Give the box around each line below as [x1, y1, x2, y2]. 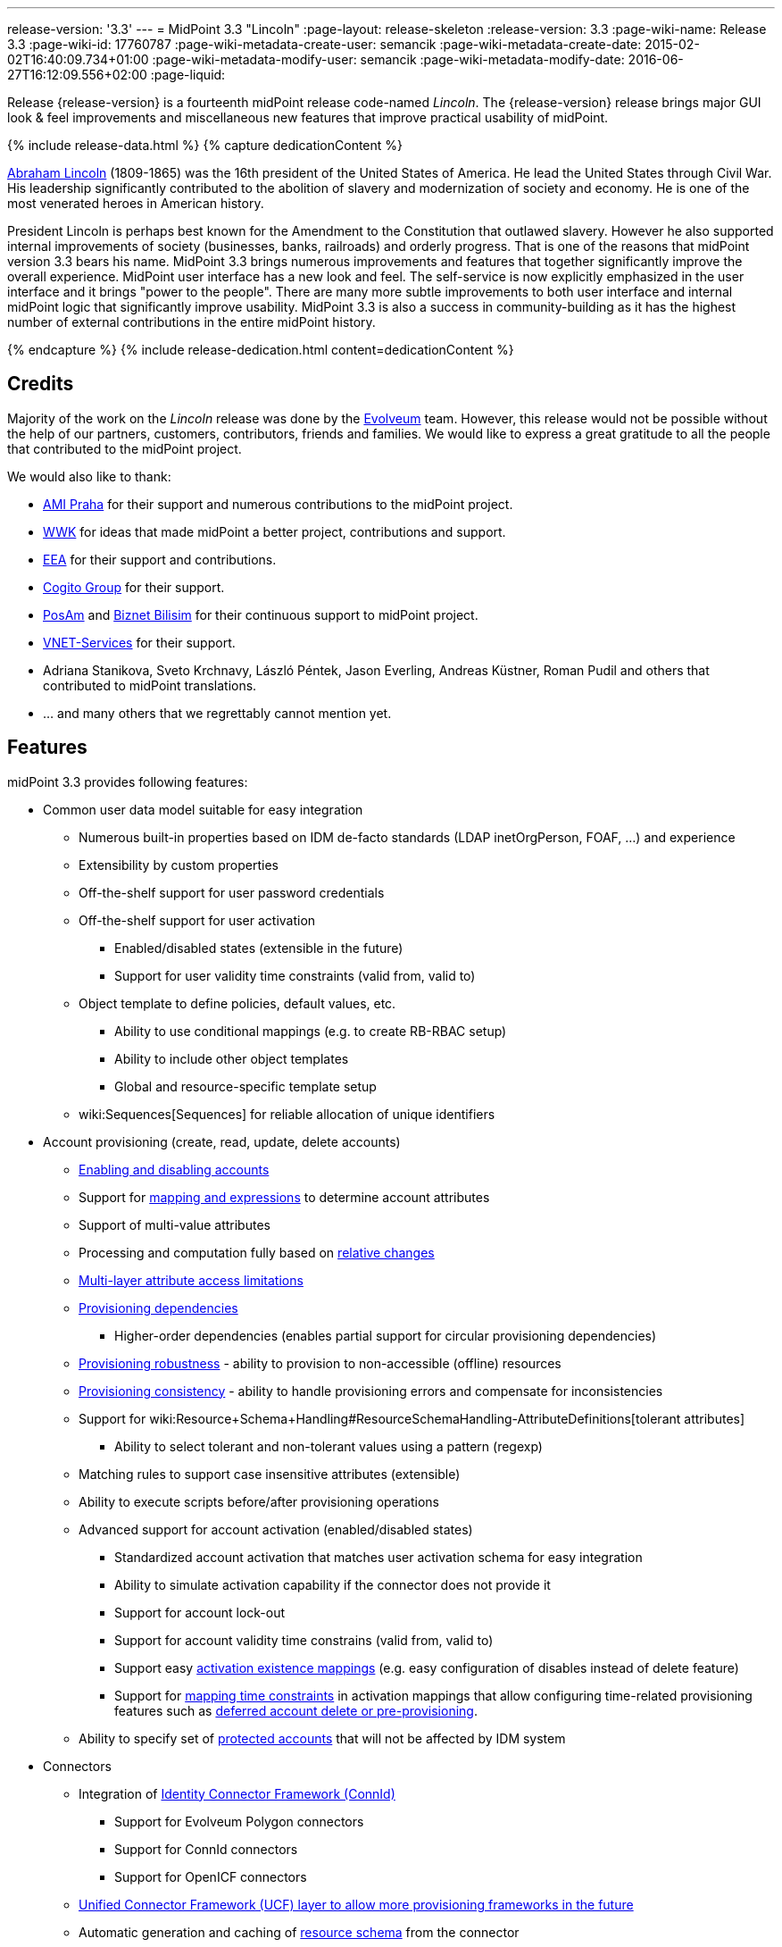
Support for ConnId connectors [114, 1841, 298, 1857]
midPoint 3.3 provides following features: [7, 773, 248, 790]
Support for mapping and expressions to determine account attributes [79, 1189, 490, 1205]
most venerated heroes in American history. [7, 196, 264, 211]
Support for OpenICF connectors [114, 1868, 307, 1884]
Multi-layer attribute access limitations [79, 1272, 304, 1288]
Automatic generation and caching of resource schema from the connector [79, 1924, 520, 1940]
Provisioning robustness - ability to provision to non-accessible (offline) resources [79, 1355, 562, 1371]
